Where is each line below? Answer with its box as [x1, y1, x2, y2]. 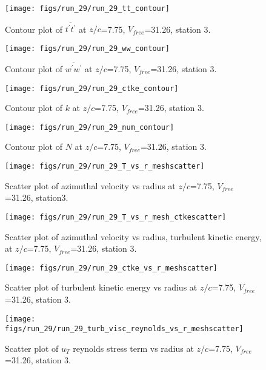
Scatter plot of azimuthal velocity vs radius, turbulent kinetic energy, [5, 230, 262, 243]
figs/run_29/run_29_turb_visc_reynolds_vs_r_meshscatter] [5, 325, 244, 334]
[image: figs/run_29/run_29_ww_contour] [5, 44, 170, 53]
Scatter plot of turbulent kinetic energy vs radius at [5, 281, 198, 294]
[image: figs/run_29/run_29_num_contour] [5, 123, 175, 132]
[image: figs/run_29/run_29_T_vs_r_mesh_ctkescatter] [5, 212, 227, 221]
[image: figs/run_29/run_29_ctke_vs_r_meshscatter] [5, 263, 218, 272]
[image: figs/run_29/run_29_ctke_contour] [5, 84, 179, 93]
